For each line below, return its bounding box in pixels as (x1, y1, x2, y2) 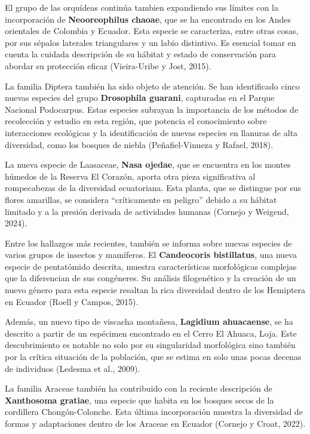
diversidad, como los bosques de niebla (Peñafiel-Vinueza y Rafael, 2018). (5, 138, 274, 150)
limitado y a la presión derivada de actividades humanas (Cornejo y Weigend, (5, 205, 289, 217)
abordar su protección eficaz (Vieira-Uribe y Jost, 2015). (5, 59, 211, 72)
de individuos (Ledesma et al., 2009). (5, 362, 140, 374)
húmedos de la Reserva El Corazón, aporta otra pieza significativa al (5, 170, 256, 182)
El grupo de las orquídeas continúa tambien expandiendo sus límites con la (5, 1, 279, 13)
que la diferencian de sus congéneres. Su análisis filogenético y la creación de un (5, 272, 296, 284)
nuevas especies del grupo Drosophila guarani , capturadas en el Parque (5, 91, 275, 104)
